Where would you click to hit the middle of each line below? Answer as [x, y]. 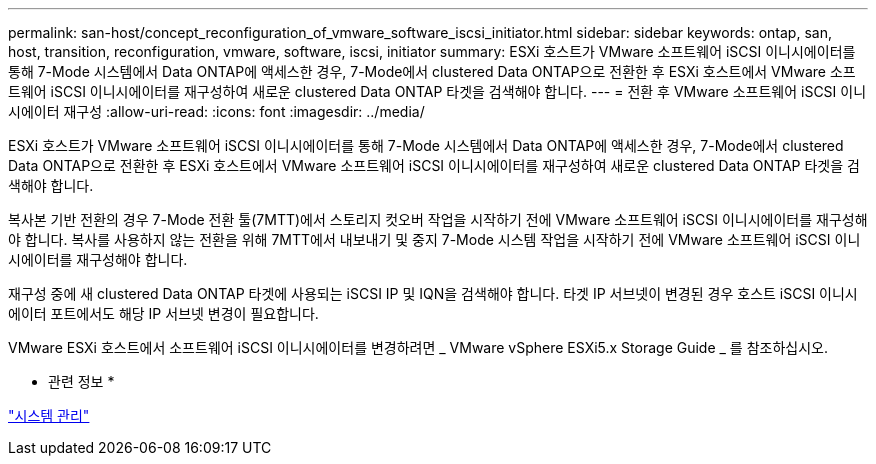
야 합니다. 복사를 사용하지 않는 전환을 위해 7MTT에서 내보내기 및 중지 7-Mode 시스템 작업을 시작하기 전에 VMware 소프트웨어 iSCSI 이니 [434, 239]
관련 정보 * [81, 381]
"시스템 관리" [49, 415]
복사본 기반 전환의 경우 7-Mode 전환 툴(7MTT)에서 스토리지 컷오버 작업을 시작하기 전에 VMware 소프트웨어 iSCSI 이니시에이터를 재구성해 [438, 219]
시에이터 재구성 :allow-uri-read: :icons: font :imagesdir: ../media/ [216, 111]
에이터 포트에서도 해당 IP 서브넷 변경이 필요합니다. [163, 313]
